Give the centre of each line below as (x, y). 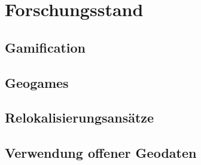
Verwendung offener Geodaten (101, 153)
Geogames (37, 82)
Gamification (45, 47)
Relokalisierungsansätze (80, 117)
